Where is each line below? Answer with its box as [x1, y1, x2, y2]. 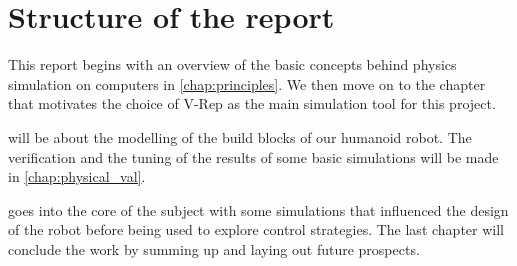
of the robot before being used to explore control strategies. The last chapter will [8, 219, 504, 240]
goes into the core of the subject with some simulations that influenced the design [8, 199, 509, 220]
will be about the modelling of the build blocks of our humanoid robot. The [8, 126, 472, 147]
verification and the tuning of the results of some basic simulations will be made [8, 146, 499, 167]
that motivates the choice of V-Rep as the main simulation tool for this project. [8, 93, 496, 114]
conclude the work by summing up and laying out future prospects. [8, 238, 420, 259]
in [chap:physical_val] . [8, 166, 146, 187]
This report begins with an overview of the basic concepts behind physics [8, 54, 457, 75]
